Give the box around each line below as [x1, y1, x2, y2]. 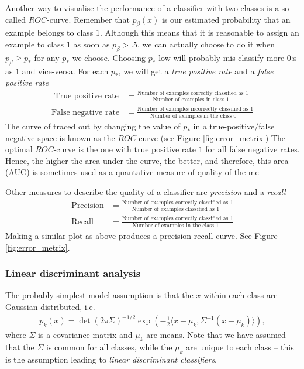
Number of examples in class [153, 97, 224, 103]
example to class [5, 37, 64, 50]
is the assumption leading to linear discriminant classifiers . [5, 353, 217, 365]
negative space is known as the [5, 131, 115, 143]
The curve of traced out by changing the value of [5, 120, 181, 132]
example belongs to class [5, 26, 94, 39]
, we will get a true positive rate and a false [118, 64, 274, 77]
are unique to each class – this [186, 340, 294, 353]
